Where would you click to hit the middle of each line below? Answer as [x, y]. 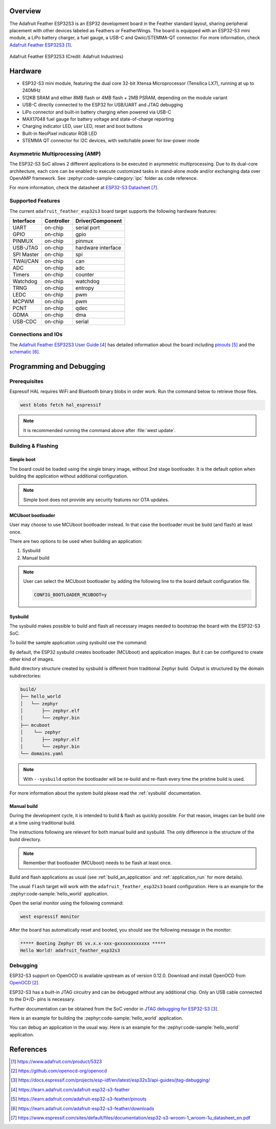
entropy [85, 288]
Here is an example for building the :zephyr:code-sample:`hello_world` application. [96, 1018]
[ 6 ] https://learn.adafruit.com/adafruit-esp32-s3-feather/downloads [83, 1108]
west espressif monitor [50, 916]
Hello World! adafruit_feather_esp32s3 [70, 951]
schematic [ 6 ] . [25, 352]
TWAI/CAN [26, 261]
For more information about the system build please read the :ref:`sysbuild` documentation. [105, 793]
